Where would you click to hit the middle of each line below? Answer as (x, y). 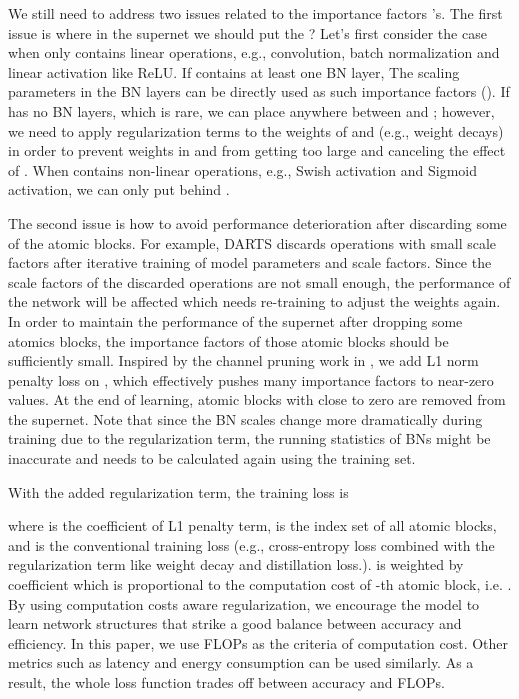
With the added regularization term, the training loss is (178, 491)
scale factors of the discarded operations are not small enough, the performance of (259, 281)
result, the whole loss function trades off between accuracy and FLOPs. (227, 682)
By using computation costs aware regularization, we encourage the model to (244, 603)
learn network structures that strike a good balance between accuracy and (235, 623)
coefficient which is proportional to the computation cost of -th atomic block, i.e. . (260, 584)
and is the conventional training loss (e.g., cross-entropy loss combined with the (251, 544)
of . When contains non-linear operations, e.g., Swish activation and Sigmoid (242, 169)
